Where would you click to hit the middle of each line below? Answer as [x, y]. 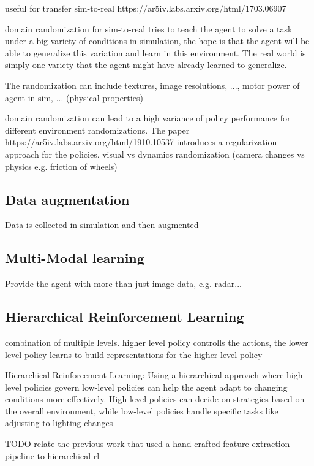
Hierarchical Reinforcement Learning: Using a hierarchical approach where [144, 375]
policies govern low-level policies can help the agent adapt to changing [156, 387]
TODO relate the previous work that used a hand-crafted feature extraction [148, 444]
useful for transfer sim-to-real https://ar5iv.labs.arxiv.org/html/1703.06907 [146, 8]
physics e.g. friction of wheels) [61, 166]
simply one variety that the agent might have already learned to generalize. [146, 65]
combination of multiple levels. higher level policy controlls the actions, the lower [157, 342]
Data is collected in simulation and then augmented [102, 225]
